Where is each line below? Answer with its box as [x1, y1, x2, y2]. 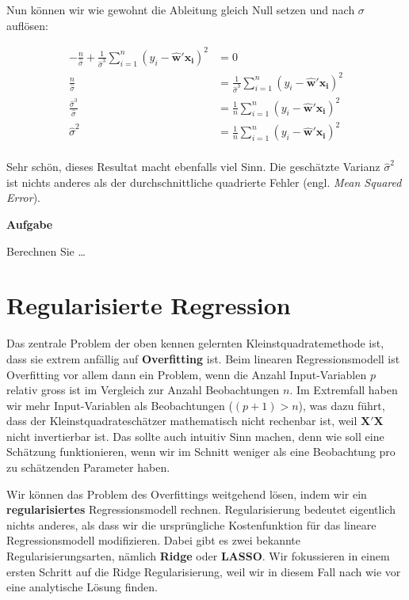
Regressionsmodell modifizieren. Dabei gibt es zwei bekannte [6, 532, 300, 549]
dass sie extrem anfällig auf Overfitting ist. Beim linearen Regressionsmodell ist [6, 350, 400, 366]
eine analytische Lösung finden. [6, 579, 158, 595]
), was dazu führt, [298, 397, 385, 413]
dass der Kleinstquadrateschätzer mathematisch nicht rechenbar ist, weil [6, 412, 357, 429]
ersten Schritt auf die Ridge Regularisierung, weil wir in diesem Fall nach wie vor [6, 563, 401, 579]
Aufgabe [6, 216, 53, 232]
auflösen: [6, 17, 48, 33]
